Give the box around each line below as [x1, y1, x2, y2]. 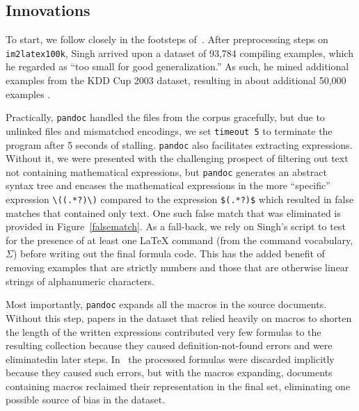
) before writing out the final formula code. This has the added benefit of [13, 246, 325, 261]
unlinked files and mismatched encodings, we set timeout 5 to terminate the [6, 123, 333, 138]
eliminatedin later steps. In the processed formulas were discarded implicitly [6, 351, 335, 366]
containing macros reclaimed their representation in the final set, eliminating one [6, 378, 351, 393]
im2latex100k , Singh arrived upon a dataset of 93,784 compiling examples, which [6, 45, 353, 60]
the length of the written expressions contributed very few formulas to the [6, 324, 321, 339]
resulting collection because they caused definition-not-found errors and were [6, 338, 333, 353]
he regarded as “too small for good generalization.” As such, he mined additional [6, 59, 349, 74]
